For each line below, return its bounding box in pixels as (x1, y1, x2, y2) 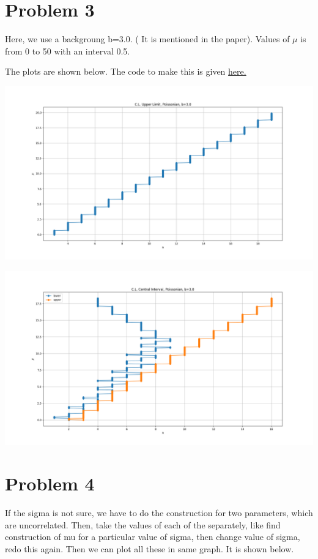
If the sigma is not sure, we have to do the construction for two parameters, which (5, 506, 313, 519)
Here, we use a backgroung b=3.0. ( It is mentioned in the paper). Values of (5, 32, 290, 45)
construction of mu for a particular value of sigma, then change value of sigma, (5, 530, 300, 543)
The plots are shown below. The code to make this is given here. (5, 65, 246, 78)
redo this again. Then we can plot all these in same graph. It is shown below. (5, 542, 294, 555)
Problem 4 (5, 471, 95, 496)
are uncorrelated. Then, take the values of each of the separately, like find (5, 518, 281, 531)
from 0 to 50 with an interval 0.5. (5, 44, 130, 57)
